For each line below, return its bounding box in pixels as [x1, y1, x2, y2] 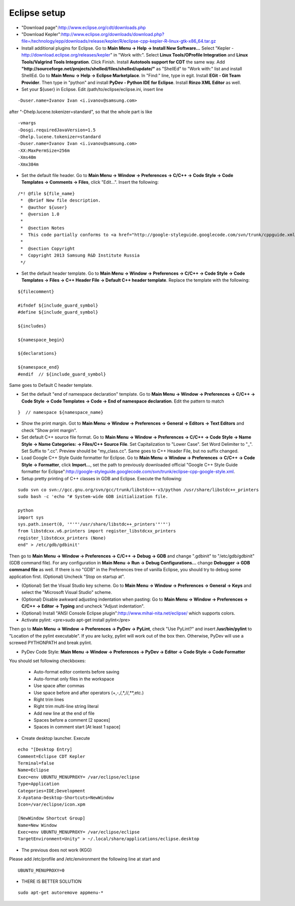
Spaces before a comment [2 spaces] [33, 717, 110, 723]
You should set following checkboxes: [9, 658, 86, 664]
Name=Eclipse [18, 767, 49, 773]
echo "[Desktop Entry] [18, 747, 73, 752]
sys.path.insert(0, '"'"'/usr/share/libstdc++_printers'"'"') [18, 521, 171, 527]
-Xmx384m [18, 161, 39, 167]
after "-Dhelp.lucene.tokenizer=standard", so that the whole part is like [9, 109, 152, 115]
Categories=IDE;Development [18, 788, 86, 793]
